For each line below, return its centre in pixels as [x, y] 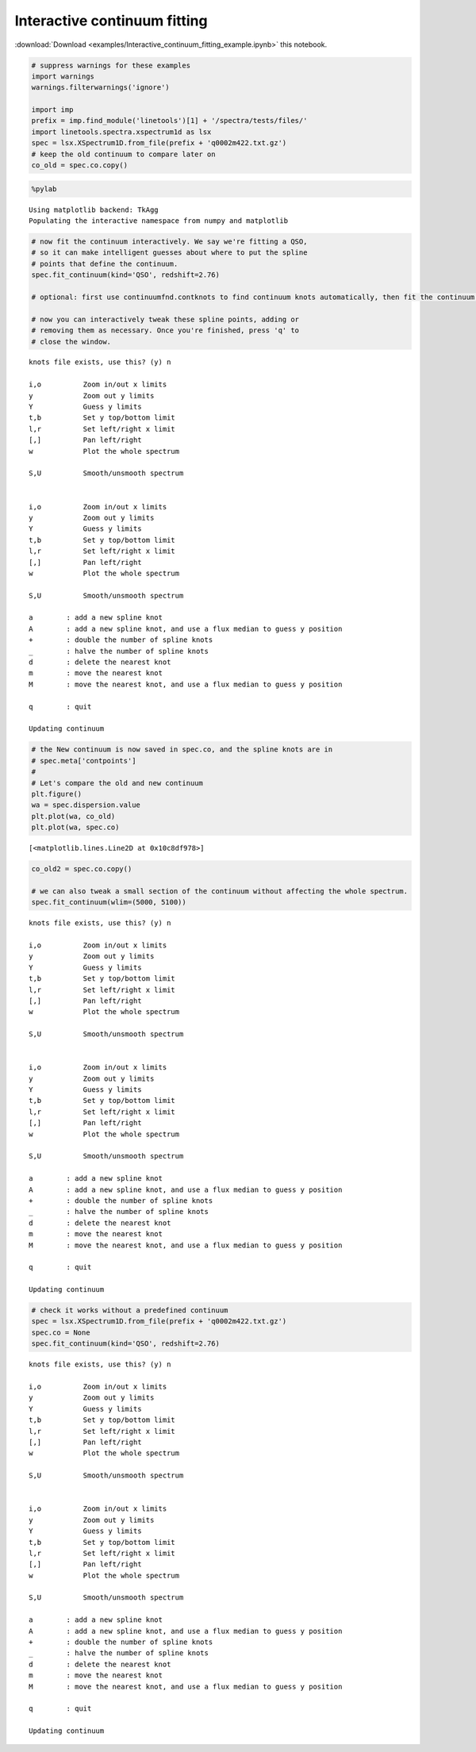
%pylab [44, 189]
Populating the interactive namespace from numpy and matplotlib [159, 221]
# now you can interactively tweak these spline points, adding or [165, 319]
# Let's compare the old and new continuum [117, 783]
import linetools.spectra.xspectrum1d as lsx [121, 132]
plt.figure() [57, 794]
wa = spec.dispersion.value [86, 805]
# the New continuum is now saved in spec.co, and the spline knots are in [182, 749]
